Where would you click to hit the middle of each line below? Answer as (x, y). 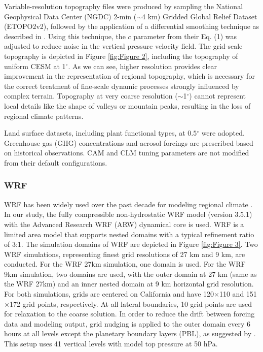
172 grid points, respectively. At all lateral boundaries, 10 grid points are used (131, 303)
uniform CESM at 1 (35, 66)
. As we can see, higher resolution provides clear (143, 66)
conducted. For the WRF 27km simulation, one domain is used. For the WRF (125, 264)
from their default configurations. (56, 162)
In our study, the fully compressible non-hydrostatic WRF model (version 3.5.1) (128, 214)
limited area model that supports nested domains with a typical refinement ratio (129, 234)
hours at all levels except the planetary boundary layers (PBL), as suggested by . (130, 333)
